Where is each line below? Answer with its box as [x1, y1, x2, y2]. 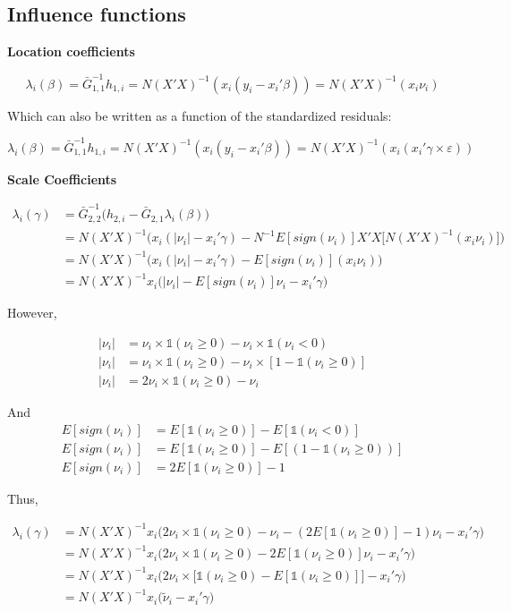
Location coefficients [7, 42, 135, 61]
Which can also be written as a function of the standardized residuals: [7, 106, 392, 124]
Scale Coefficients [7, 169, 117, 188]
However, [7, 303, 57, 322]
